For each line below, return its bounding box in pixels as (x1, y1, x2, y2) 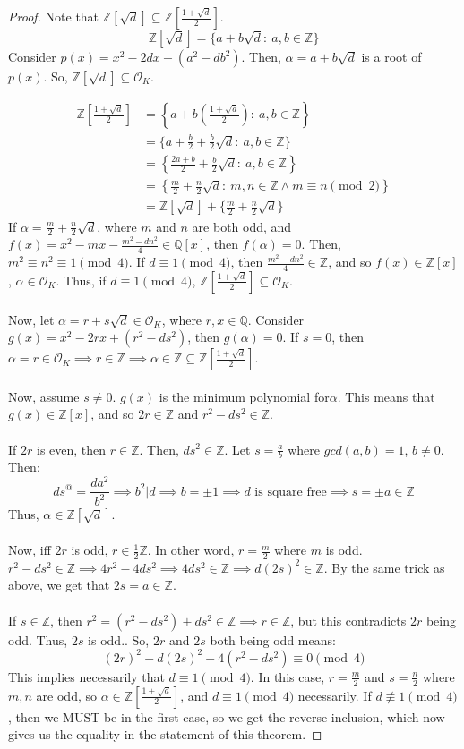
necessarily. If (297, 685, 372, 704)
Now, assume (8, 387, 80, 405)
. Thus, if (56, 270, 107, 289)
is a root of (361, 47, 422, 65)
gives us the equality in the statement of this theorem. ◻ (8, 725, 322, 744)
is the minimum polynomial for (159, 387, 330, 405)
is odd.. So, (88, 630, 150, 649)
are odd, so (36, 685, 97, 704)
